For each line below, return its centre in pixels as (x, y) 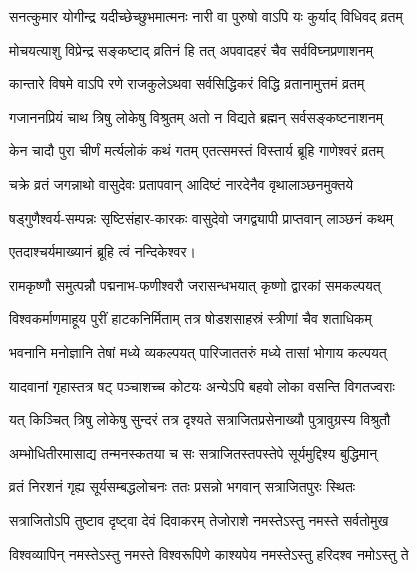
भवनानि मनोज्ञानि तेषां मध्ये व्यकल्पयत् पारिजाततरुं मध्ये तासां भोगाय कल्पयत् (198, 351)
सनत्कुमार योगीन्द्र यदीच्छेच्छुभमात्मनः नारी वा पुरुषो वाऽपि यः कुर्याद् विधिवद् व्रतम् (206, 16)
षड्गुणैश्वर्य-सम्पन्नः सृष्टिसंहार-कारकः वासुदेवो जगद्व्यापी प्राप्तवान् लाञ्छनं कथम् (201, 217)
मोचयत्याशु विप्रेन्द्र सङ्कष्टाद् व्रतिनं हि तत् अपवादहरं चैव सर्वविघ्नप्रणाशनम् (191, 49)
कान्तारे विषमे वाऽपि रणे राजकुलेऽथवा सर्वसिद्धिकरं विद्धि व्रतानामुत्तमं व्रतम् (187, 83)
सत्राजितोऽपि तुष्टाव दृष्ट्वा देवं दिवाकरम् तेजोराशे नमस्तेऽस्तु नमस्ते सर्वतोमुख (199, 519)
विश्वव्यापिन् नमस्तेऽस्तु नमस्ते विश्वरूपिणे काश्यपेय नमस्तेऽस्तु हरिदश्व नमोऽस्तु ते (209, 553)
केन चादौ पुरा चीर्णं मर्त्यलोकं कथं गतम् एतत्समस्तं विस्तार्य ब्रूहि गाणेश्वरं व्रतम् (196, 150)
